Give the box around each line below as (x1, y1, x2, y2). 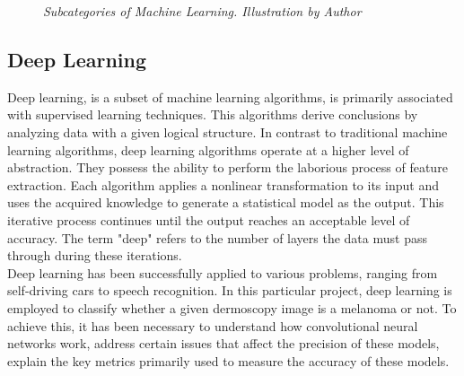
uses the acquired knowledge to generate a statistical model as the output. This (7, 193, 444, 212)
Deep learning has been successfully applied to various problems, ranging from (7, 263, 438, 282)
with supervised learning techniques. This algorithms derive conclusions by (7, 105, 418, 124)
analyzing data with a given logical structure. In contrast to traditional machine (7, 122, 448, 141)
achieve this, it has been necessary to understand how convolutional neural (7, 316, 418, 335)
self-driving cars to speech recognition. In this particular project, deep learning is (7, 281, 452, 300)
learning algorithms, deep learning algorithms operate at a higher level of (7, 140, 409, 159)
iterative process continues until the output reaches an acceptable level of (7, 210, 410, 229)
